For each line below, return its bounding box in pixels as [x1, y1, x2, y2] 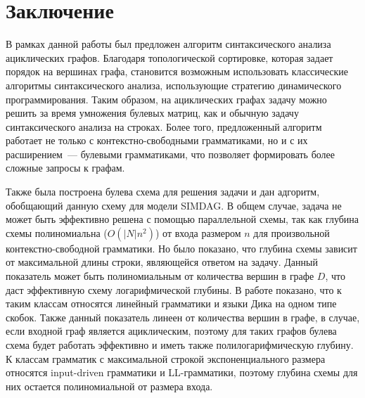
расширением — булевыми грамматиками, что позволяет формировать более [6, 146, 335, 161]
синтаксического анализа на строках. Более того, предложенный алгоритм [6, 119, 322, 134]
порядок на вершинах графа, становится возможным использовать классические [6, 64, 348, 79]
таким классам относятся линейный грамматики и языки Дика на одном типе [6, 296, 337, 311]
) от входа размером [155, 225, 241, 240]
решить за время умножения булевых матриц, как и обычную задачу [6, 105, 299, 120]
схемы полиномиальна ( [6, 225, 108, 240]
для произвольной [253, 225, 330, 240]
